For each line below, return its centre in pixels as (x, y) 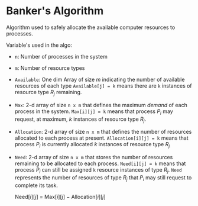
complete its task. (36, 185)
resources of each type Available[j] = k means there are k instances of (103, 86)
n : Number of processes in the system (61, 56)
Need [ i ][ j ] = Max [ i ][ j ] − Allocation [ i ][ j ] (60, 197)
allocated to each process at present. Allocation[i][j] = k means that (101, 138)
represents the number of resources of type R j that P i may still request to (103, 178)
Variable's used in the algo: (39, 45)
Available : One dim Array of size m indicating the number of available (100, 79)
